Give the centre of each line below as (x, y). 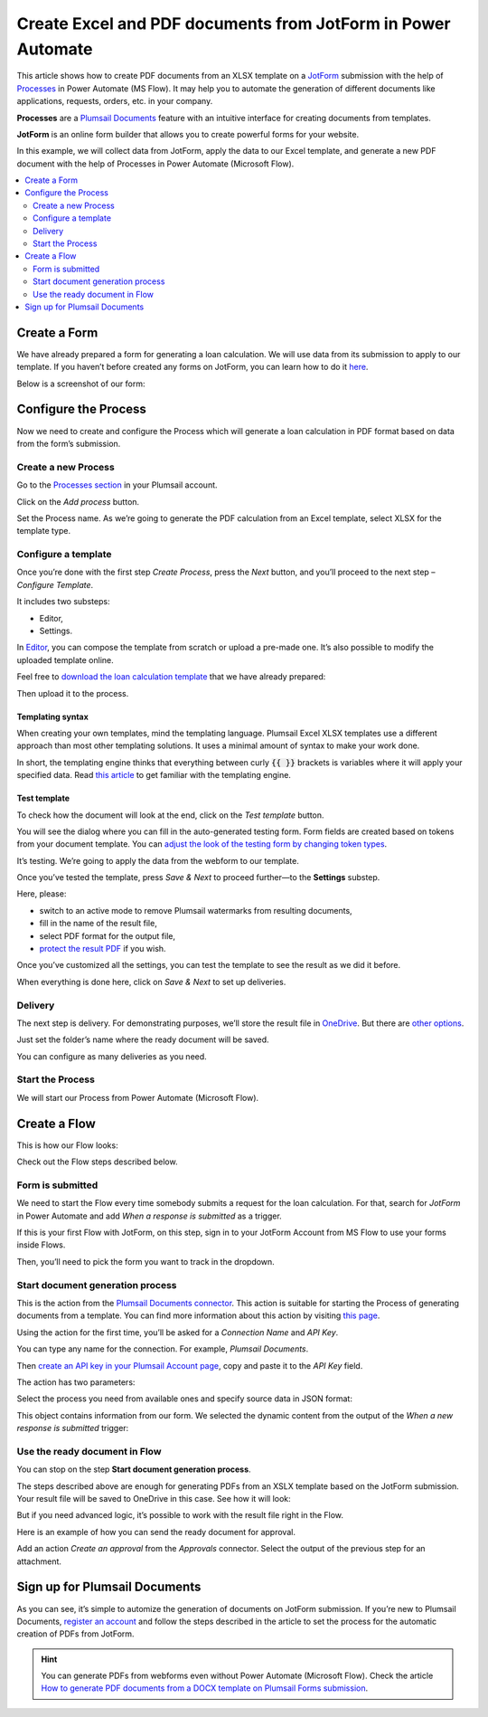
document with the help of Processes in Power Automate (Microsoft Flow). (155, 164)
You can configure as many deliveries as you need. (112, 1056)
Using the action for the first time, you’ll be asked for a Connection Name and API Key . (178, 1332)
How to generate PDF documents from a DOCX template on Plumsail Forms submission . (205, 1688)
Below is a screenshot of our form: (81, 384)
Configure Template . (55, 584)
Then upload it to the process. (73, 693)
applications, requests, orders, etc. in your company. (115, 101)
